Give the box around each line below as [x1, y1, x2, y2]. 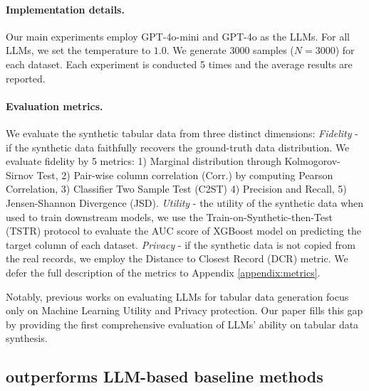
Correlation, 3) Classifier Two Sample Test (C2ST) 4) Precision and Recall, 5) [6, 181, 347, 196]
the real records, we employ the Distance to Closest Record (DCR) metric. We [6, 251, 348, 266]
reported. [6, 70, 46, 85]
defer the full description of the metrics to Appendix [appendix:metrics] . [6, 264, 321, 279]
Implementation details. [6, 1, 125, 16]
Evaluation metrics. [6, 98, 103, 113]
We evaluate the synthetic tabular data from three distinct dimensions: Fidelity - [6, 125, 358, 140]
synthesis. [6, 331, 48, 346]
